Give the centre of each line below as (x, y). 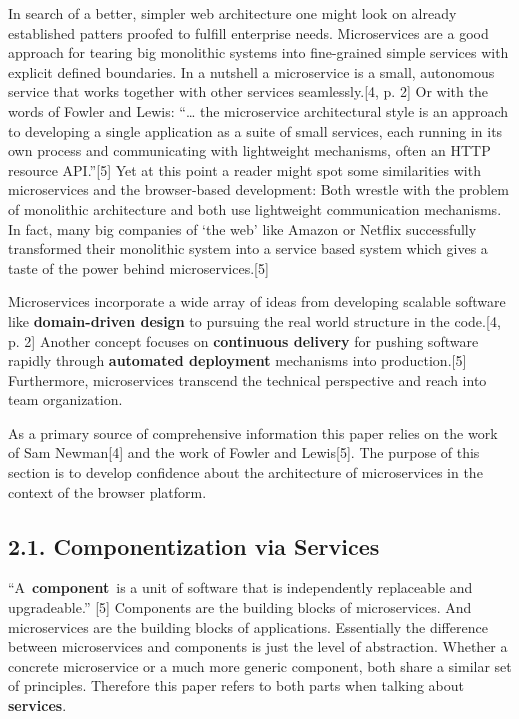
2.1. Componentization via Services (194, 545)
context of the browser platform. (107, 491)
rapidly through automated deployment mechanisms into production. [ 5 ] (237, 360)
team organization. (65, 399)
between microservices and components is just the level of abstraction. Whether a (258, 646)
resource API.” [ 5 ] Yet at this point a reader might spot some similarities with (244, 169)
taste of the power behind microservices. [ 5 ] (138, 267)
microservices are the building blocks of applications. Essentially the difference (248, 626)
